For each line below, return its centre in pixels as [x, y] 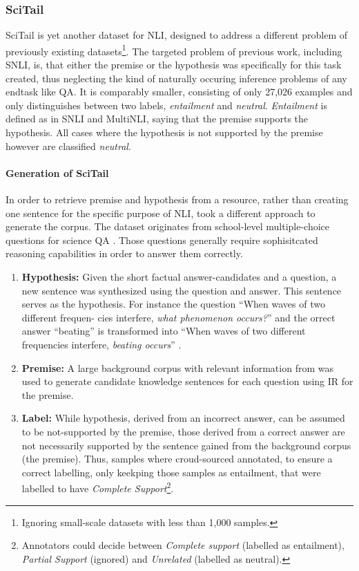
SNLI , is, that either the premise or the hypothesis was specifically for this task [174, 65]
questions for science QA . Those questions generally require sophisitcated [162, 240]
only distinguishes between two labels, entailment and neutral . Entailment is [166, 105]
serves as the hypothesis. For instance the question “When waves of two [173, 304]
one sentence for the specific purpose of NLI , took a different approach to [161, 213]
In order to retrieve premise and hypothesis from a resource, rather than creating [177, 199]
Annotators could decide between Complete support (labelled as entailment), [183, 545]
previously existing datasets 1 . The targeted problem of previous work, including [174, 50]
